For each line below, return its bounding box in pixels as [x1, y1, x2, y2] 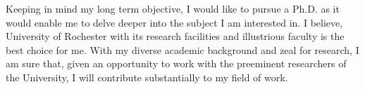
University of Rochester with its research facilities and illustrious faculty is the [6, 29, 345, 43]
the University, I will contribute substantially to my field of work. [6, 69, 288, 84]
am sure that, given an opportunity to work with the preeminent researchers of [6, 56, 347, 71]
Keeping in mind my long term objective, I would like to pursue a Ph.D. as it [6, 1, 340, 15]
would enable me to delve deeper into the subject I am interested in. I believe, [6, 15, 343, 29]
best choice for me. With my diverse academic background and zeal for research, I [6, 42, 359, 57]
